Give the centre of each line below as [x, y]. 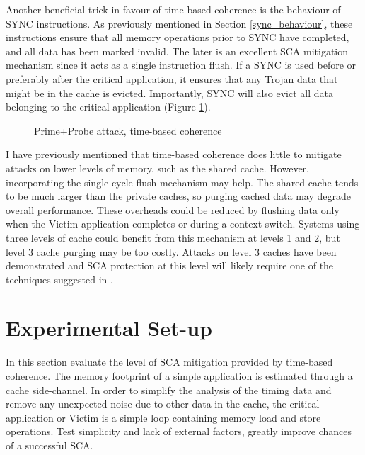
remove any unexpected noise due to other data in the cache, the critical [163, 404]
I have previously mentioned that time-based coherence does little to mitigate [174, 154]
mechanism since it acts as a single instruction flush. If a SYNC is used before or [181, 65]
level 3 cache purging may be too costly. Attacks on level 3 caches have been [171, 251]
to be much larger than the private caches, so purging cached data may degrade [178, 196]
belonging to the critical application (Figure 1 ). [108, 107]
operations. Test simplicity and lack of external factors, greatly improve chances [179, 431]
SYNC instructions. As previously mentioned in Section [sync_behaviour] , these [179, 23]
